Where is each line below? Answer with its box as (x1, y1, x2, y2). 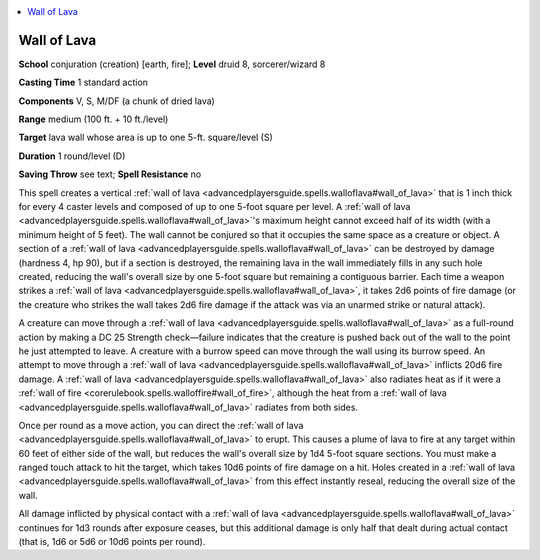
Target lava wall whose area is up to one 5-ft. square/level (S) (18, 131, 274, 144)
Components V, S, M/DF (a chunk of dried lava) (18, 95, 215, 107)
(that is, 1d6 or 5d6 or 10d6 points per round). (18, 536, 206, 548)
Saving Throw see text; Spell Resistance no (18, 168, 202, 180)
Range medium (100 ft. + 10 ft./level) (18, 113, 169, 125)
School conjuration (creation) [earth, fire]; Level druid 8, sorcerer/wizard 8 (18, 58, 326, 70)
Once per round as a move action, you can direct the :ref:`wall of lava (18, 419, 304, 431)
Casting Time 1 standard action (18, 76, 149, 89)
